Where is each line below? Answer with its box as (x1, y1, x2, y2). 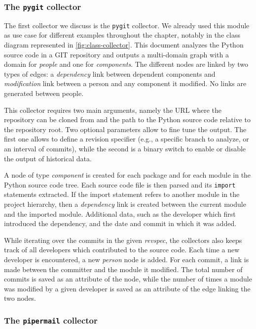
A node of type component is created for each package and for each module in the (4, 170, 251, 180)
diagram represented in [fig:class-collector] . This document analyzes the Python (4, 40, 244, 50)
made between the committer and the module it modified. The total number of (4, 264, 243, 274)
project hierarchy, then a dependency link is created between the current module (4, 199, 246, 209)
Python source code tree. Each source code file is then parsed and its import (4, 179, 236, 189)
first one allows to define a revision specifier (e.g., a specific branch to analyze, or (4, 134, 249, 144)
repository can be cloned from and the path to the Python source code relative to (4, 114, 251, 125)
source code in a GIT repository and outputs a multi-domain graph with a (4, 49, 229, 59)
